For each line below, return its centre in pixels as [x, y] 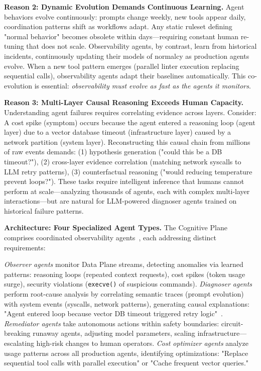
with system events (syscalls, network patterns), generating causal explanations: [127, 303]
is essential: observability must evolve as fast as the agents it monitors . [143, 85]
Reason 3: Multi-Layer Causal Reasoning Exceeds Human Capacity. [124, 102]
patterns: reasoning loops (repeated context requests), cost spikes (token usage [125, 274]
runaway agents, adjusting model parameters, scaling [114, 333]
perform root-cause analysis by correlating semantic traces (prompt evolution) [124, 294]
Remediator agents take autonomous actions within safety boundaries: [112, 323]
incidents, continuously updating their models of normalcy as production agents [127, 56]
